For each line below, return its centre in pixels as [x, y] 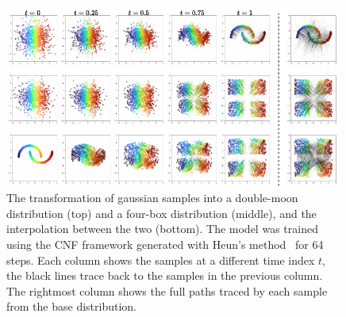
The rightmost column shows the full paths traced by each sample [167, 290]
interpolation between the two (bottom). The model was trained [162, 229]
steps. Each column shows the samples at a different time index [161, 260]
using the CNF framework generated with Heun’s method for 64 [165, 244]
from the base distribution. [71, 306]
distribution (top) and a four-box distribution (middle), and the [161, 213]
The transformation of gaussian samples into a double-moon [152, 198]
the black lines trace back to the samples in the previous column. [165, 275]
